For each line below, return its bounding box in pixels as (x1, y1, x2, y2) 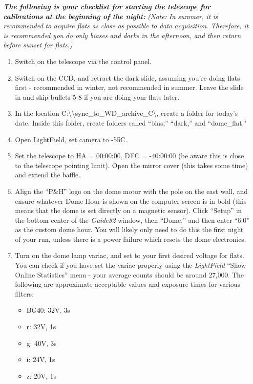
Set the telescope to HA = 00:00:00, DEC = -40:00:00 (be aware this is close (15, 150, 244, 161)
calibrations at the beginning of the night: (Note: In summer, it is (3, 11, 218, 21)
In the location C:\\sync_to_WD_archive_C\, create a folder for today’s (15, 108, 238, 118)
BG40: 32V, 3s (26, 305, 70, 315)
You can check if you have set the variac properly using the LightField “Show (15, 260, 246, 270)
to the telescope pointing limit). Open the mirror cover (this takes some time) (15, 160, 248, 170)
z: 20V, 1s (26, 370, 56, 381)
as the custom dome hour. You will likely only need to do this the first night (15, 224, 244, 235)
